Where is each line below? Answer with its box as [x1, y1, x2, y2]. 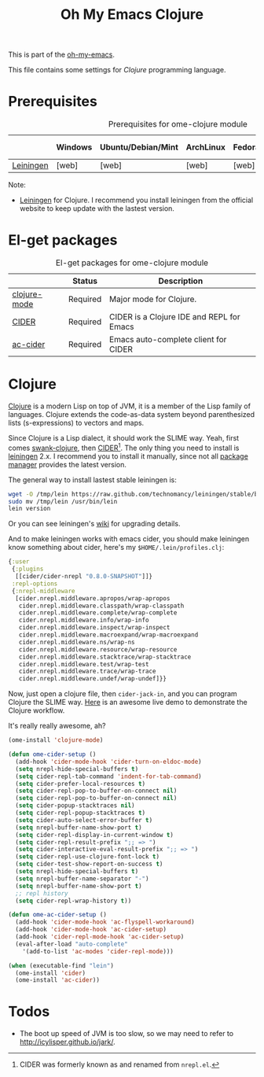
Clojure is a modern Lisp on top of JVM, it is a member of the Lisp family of [8, 401, 251, 411]
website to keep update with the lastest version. [19, 204, 175, 213]
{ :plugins [11, 565, 44, 574]
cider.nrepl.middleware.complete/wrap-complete [18, 609, 178, 617]
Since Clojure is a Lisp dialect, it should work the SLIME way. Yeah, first [8, 433, 240, 442]
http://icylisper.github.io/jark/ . [19, 1037, 115, 1047]
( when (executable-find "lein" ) [8, 961, 114, 969]
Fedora [233, 142, 260, 153]
